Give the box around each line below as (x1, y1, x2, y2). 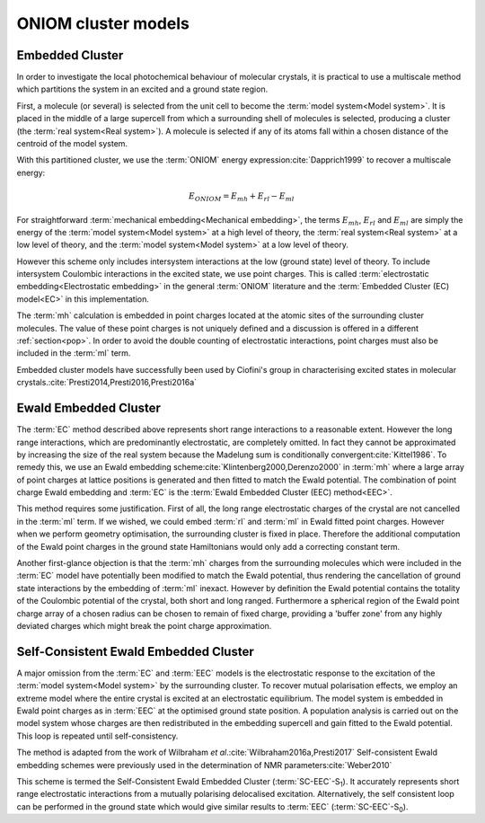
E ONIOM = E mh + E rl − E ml (189, 190, 295, 203)
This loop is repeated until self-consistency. (16, 730, 179, 741)
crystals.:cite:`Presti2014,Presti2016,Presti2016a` (16, 377, 198, 388)
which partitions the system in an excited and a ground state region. (16, 84, 269, 94)
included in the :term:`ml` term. (16, 348, 131, 358)
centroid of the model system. (16, 138, 128, 149)
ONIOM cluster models (16, 13, 190, 33)
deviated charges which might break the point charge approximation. (16, 620, 272, 631)
